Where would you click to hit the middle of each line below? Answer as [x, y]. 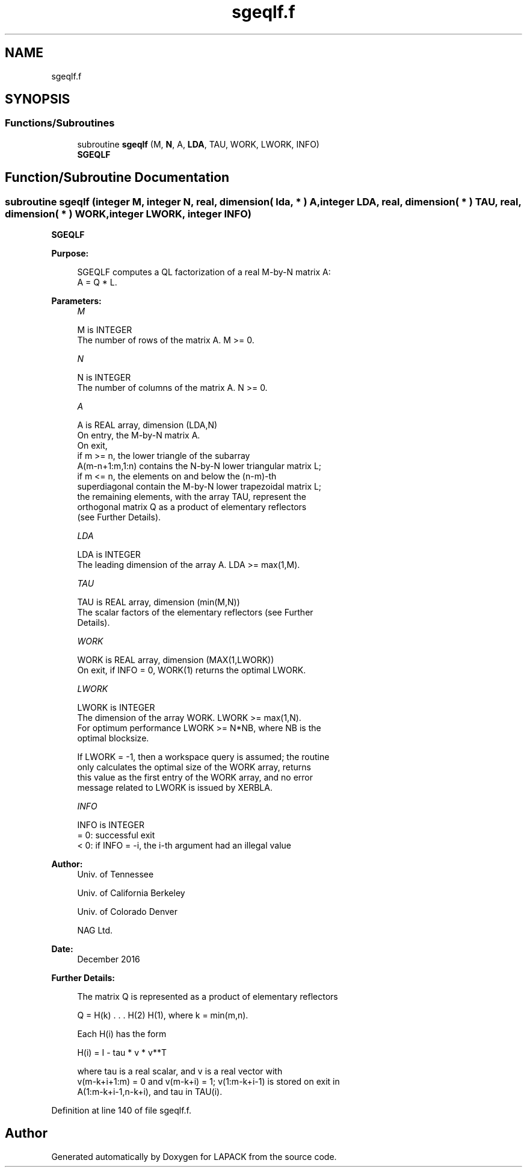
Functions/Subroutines [60, 123]
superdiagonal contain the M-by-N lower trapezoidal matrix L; [199, 487]
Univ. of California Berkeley [131, 893]
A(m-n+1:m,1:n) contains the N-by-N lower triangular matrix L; [199, 466]
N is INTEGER [104, 378]
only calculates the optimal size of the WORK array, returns [194, 767]
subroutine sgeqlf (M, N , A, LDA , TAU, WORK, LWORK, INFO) [198, 144]
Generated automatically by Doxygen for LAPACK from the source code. [194, 1156]
